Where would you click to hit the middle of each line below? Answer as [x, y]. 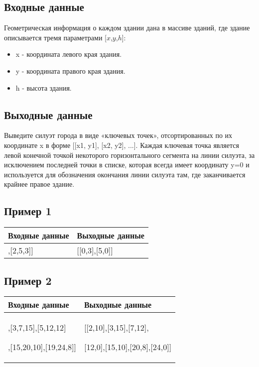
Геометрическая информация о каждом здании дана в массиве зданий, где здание [127, 28]
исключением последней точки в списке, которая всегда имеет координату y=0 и [127, 165]
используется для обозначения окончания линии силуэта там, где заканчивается [125, 174]
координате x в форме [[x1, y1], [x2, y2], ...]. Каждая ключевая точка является [122, 145]
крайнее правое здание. [39, 184]
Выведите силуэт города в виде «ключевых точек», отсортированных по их [118, 135]
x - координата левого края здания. [69, 54]
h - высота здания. [44, 87]
